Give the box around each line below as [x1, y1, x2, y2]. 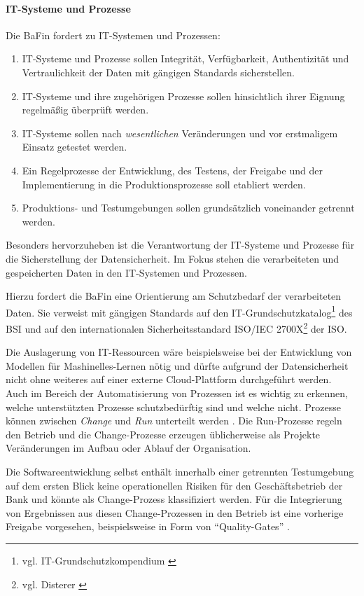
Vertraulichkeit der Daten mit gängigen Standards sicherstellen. [22, 64, 295, 79]
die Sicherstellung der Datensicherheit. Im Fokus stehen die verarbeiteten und [6, 251, 339, 265]
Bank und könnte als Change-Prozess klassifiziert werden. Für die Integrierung [6, 492, 342, 506]
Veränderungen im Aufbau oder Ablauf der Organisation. [6, 441, 251, 455]
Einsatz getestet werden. [22, 139, 127, 154]
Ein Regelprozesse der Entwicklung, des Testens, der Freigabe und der [22, 162, 323, 177]
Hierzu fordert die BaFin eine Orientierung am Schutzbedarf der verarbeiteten [6, 289, 342, 303]
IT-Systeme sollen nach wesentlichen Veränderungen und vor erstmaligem [22, 125, 338, 140]
